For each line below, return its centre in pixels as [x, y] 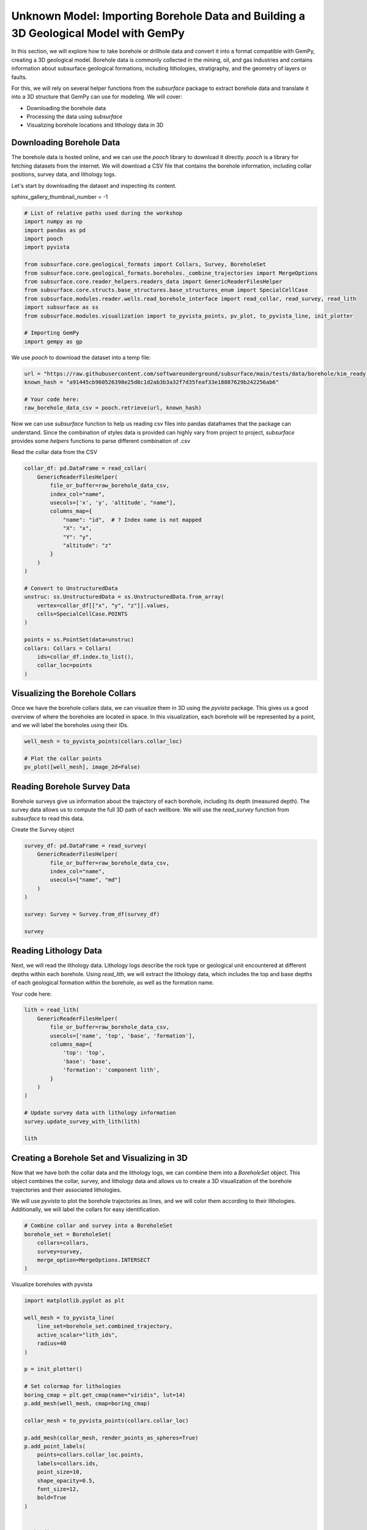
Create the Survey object [43, 829]
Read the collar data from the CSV [54, 452]
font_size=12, [58, 1489]
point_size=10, [60, 1472]
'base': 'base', [87, 1061]
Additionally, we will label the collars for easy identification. [86, 1209]
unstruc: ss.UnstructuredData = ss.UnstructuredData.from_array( [124, 597]
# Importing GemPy [52, 333]
